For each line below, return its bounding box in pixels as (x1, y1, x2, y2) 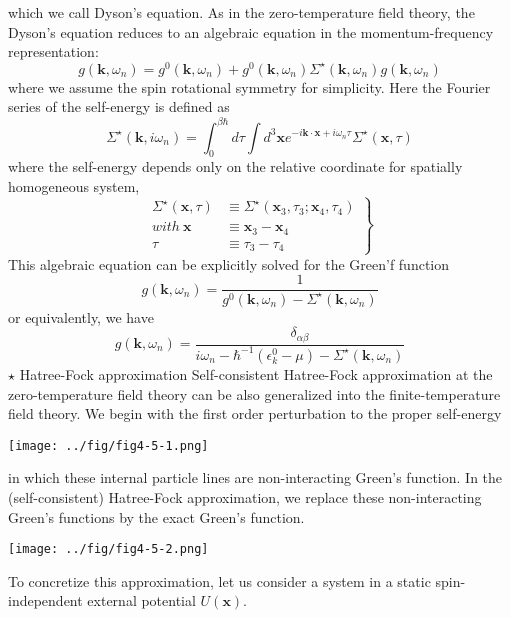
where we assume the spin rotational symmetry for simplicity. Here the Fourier (8, 76, 491, 97)
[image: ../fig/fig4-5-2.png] (8, 542, 209, 557)
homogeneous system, (8, 175, 140, 196)
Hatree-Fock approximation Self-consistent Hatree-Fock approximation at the (19, 363, 493, 384)
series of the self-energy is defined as (8, 96, 230, 117)
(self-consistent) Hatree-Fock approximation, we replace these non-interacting (8, 486, 482, 507)
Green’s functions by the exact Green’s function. (8, 506, 305, 527)
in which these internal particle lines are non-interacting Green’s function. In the (8, 467, 503, 488)
